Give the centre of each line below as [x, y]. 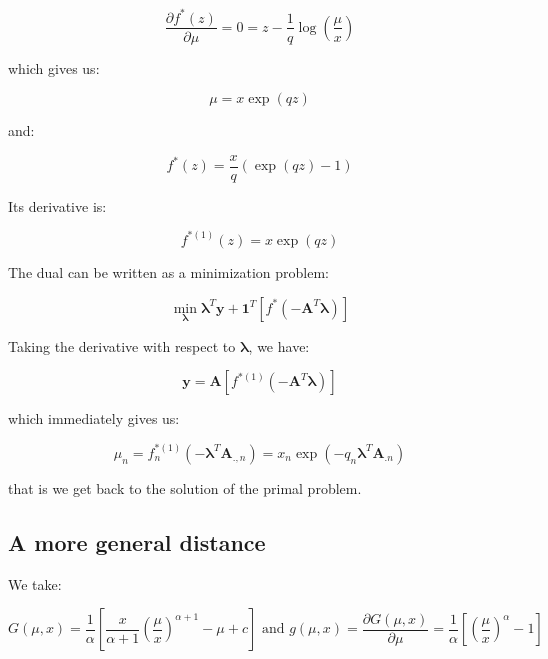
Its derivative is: [57, 205]
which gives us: [54, 67]
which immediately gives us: [94, 418]
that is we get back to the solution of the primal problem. [185, 487]
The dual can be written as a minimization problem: [168, 271]
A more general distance [137, 541]
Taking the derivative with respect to [122, 345]
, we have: [279, 345]
